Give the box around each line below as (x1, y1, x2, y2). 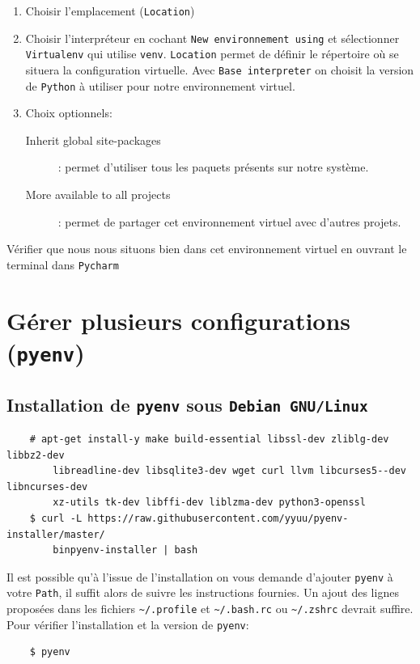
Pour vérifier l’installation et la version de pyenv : (6, 615, 249, 632)
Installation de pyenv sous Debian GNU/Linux (6, 391, 368, 417)
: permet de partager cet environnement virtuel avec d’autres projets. (57, 213, 401, 230)
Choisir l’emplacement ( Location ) (25, 2, 195, 19)
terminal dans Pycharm (6, 256, 119, 273)
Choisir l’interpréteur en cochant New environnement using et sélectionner (25, 29, 400, 46)
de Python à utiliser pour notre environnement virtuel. (25, 77, 295, 94)
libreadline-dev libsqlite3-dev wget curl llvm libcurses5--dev (53, 465, 406, 477)
